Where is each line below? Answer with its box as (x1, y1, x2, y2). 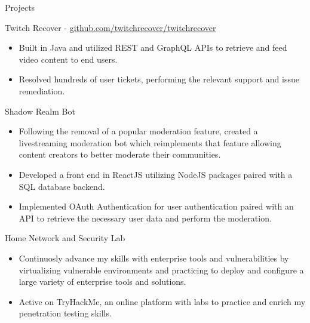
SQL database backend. (19, 180, 105, 192)
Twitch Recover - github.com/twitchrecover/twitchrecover (5, 21, 216, 33)
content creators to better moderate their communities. (19, 148, 221, 161)
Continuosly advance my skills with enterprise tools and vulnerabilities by (19, 251, 289, 264)
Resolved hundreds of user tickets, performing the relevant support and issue (19, 73, 299, 85)
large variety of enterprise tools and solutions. (19, 275, 186, 288)
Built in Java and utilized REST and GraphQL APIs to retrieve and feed (19, 41, 287, 54)
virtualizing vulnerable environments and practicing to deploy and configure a (19, 263, 304, 276)
